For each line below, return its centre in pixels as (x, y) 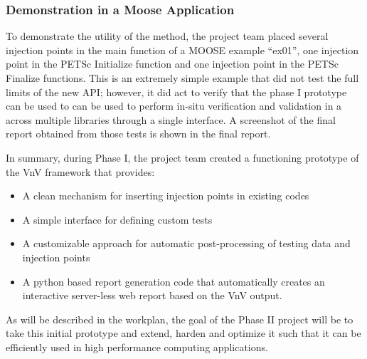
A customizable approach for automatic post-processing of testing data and (186, 243)
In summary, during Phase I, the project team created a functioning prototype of (182, 157)
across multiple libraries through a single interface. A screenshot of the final (171, 119)
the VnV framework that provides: (80, 171)
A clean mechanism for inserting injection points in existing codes (166, 196)
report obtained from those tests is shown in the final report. (138, 134)
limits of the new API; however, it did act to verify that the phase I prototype (176, 92)
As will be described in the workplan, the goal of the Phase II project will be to (180, 319)
